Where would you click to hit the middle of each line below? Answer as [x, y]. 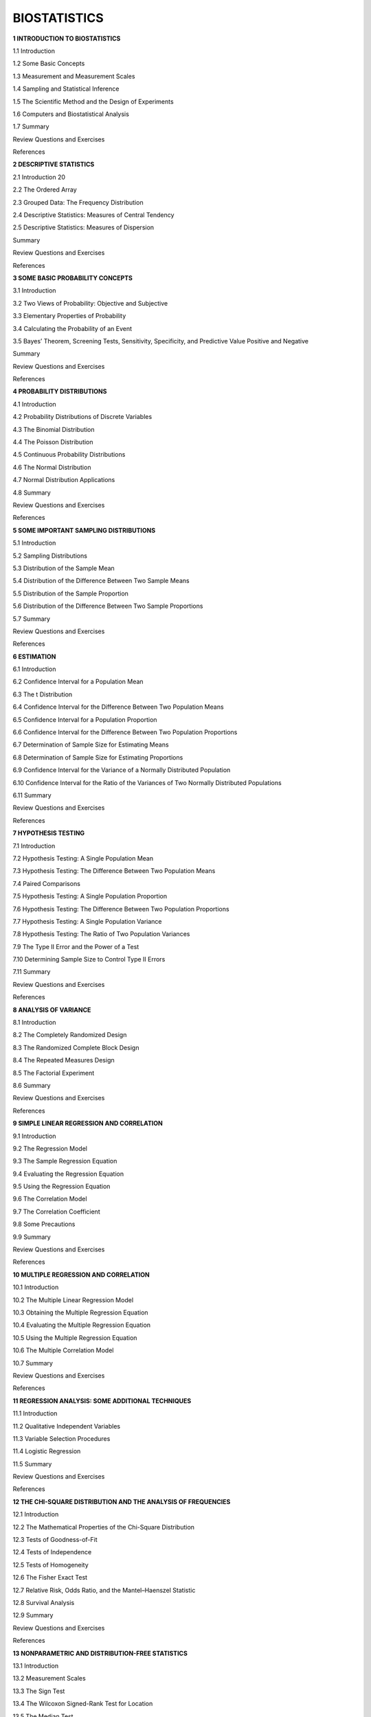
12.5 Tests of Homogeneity [50, 1565]
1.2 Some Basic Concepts [49, 64]
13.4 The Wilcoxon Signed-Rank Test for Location [83, 1704]
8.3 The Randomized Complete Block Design [76, 1047]
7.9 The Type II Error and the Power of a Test [76, 946]
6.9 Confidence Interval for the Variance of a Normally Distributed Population [122, 770]
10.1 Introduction [36, 1287]
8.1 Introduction [34, 1023]
